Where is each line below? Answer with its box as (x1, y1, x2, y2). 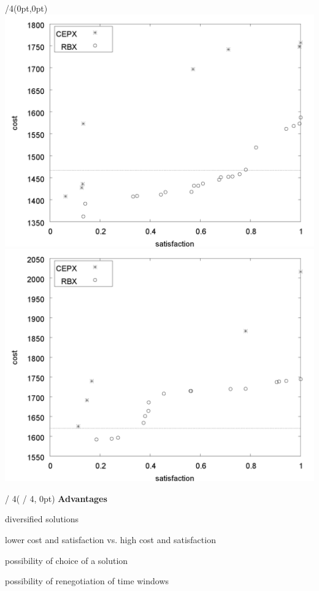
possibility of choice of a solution (5, 554, 128, 566)
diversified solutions (5, 512, 79, 525)
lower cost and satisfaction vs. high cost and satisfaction (5, 533, 216, 546)
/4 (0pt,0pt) (5, 2, 48, 14)
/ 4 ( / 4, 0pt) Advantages (5, 492, 107, 504)
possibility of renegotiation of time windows (5, 574, 169, 587)
